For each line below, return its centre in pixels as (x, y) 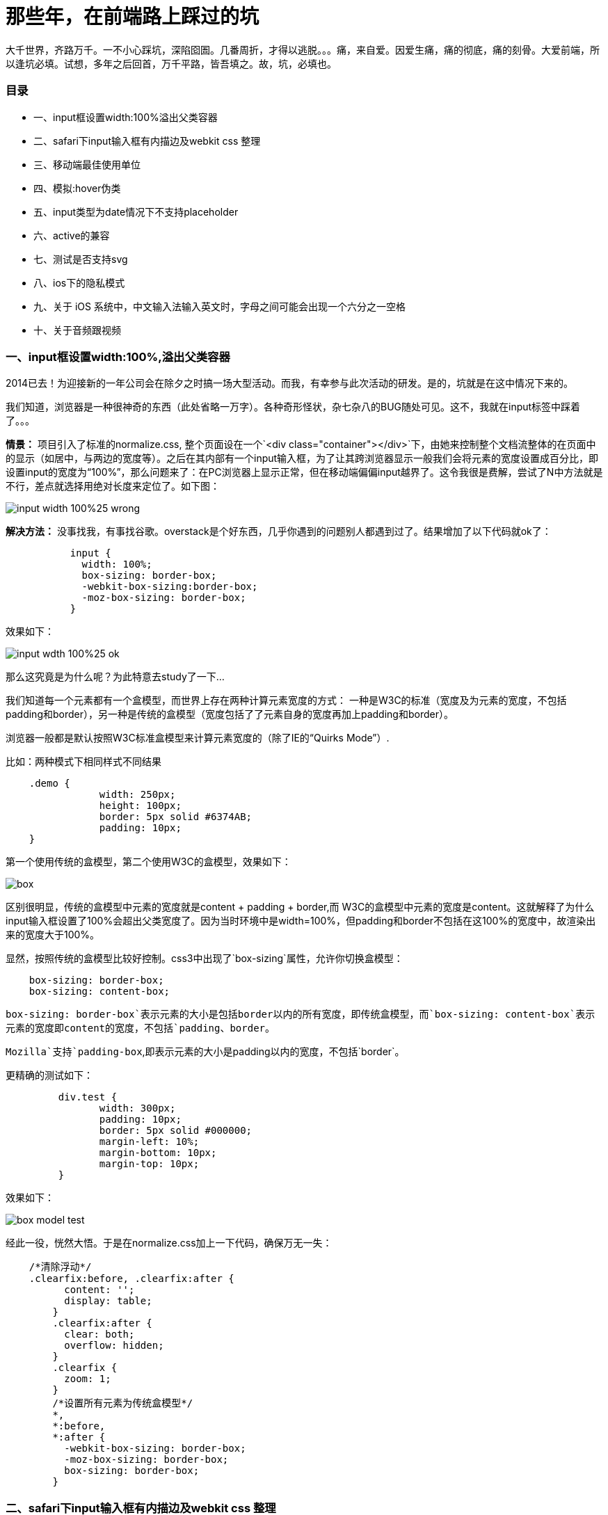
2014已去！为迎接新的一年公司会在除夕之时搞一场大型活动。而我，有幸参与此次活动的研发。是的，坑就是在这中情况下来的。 (290, 383)
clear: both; (99, 1334)
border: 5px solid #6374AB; (176, 817)
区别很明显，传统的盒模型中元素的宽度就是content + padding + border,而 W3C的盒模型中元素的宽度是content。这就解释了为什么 (300, 907)
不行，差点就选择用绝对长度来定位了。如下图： (113, 486)
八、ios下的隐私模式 (79, 282)
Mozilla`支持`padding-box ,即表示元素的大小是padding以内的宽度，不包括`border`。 (205, 1052)
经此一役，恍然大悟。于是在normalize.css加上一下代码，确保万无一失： (169, 1243)
